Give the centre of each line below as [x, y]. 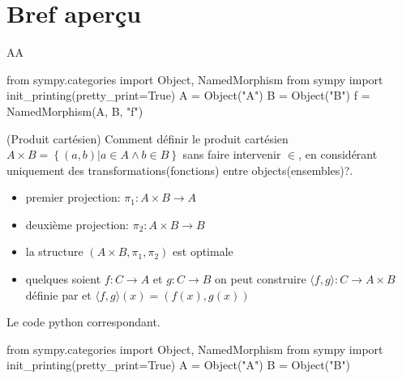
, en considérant [338, 154]
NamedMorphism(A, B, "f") [75, 111]
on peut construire [261, 279]
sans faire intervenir [232, 154]
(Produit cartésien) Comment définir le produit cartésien [148, 138]
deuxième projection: [77, 224]
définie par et [58, 294]
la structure [54, 251]
